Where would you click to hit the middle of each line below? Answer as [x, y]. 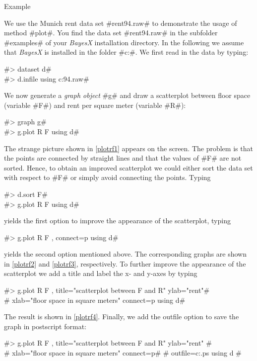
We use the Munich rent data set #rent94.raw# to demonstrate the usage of [121, 23]
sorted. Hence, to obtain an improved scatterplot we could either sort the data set [128, 167]
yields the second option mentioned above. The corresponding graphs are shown [125, 254]
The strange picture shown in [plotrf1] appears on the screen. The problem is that [128, 148]
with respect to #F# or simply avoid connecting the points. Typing [107, 177]
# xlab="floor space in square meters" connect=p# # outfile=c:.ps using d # [123, 353]
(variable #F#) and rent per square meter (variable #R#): [95, 105]
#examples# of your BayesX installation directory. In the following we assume [124, 42]
